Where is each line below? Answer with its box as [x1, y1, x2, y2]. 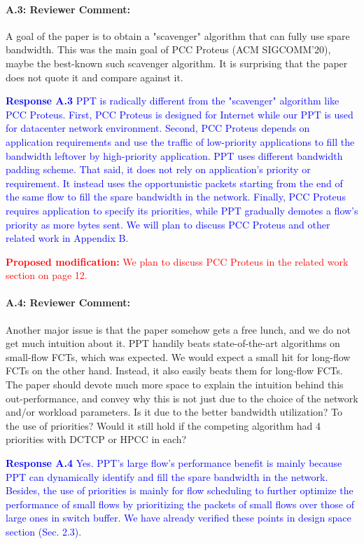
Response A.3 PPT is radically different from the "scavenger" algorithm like [6, 93, 339, 108]
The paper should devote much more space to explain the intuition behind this [6, 377, 344, 392]
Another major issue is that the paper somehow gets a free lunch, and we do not [6, 322, 351, 336]
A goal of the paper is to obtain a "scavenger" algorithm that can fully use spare [6, 28, 350, 43]
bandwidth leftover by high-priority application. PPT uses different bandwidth [6, 148, 343, 163]
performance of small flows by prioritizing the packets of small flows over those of [6, 496, 355, 511]
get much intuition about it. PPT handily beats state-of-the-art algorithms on [6, 336, 340, 351]
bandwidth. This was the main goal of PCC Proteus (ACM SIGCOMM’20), [6, 42, 331, 57]
